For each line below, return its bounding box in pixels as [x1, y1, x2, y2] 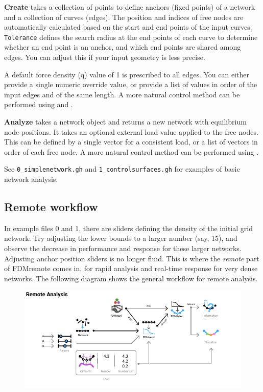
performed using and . [4, 99, 73, 110]
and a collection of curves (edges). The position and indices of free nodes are [4, 11, 244, 22]
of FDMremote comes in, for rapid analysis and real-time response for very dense [4, 263, 258, 274]
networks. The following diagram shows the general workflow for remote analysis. [4, 273, 258, 283]
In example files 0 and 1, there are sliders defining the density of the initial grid [4, 222, 253, 233]
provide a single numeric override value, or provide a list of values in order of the [4, 79, 257, 90]
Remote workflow [4, 199, 98, 215]
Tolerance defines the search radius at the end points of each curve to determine [4, 31, 258, 42]
